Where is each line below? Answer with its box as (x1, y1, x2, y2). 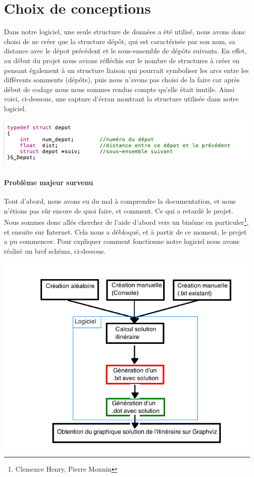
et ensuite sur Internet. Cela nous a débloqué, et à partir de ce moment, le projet (4, 226, 247, 237)
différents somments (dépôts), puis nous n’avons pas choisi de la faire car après (4, 74, 240, 85)
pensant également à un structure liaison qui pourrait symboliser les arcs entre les (4, 65, 249, 75)
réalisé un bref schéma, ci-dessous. (4, 245, 106, 256)
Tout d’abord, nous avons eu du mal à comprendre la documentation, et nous (4, 196, 236, 206)
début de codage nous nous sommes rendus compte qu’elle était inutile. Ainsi (4, 84, 234, 94)
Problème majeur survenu (4, 177, 93, 187)
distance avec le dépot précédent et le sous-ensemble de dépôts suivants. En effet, (4, 46, 247, 56)
